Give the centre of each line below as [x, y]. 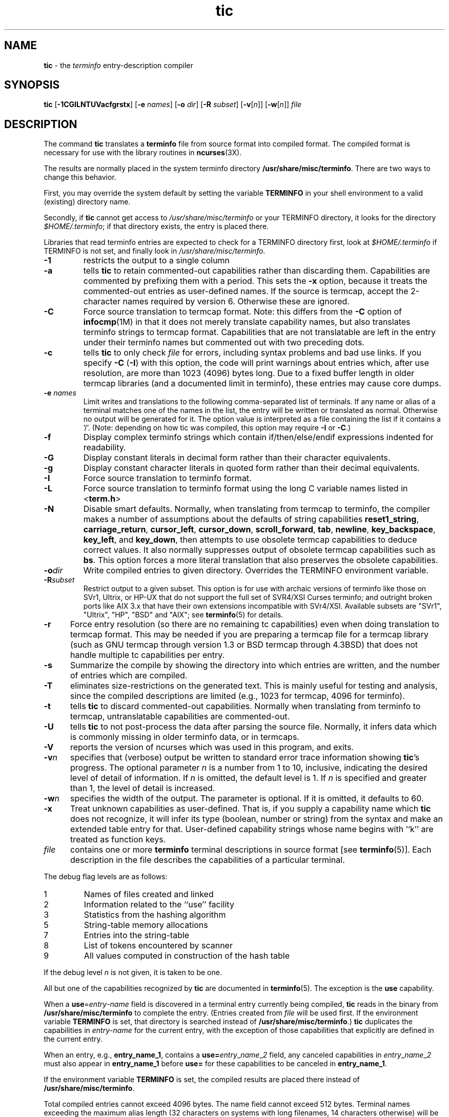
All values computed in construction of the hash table [187, 956]
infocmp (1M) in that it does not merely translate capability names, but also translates [247, 322]
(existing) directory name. [87, 202]
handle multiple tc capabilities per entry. [147, 655]
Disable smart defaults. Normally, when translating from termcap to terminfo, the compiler [257, 509]
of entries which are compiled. [129, 676]
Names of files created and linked [149, 894]
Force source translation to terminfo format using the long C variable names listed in [246, 489]
